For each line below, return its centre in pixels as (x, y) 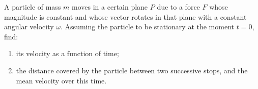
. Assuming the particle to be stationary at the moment (148, 27)
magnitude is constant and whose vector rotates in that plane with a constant (125, 16)
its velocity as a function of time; (67, 53)
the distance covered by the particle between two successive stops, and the (132, 70)
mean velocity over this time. (61, 80)
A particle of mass (33, 7)
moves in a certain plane (110, 7)
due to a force (178, 7)
